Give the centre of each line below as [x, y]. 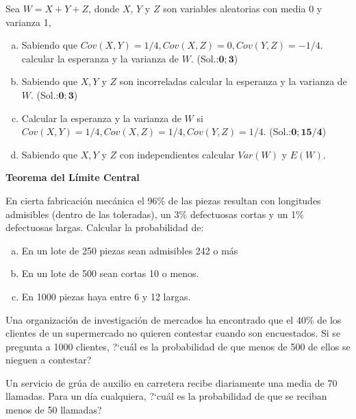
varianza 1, [28, 22]
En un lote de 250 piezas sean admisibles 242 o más [130, 250]
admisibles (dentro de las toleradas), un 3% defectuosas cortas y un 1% [155, 214]
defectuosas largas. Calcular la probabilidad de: [105, 227]
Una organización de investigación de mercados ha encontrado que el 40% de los [174, 319]
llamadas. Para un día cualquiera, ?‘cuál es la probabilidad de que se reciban [166, 396]
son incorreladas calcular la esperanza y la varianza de [233, 81]
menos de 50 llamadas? [54, 410]
